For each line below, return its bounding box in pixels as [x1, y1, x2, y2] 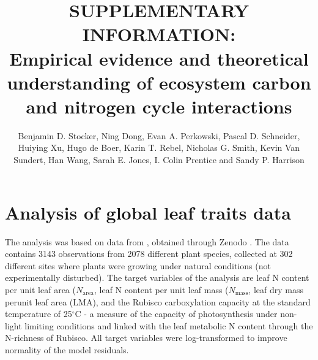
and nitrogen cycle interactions [26, 93, 292, 118]
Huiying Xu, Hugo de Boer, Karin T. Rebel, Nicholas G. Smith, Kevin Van [18, 141, 300, 154]
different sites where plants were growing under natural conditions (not [5, 259, 271, 272]
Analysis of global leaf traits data [5, 199, 291, 224]
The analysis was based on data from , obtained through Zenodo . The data [5, 235, 289, 248]
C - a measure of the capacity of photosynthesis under [75, 307, 278, 320]
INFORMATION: [82, 21, 236, 47]
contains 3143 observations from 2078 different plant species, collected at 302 [5, 247, 293, 260]
